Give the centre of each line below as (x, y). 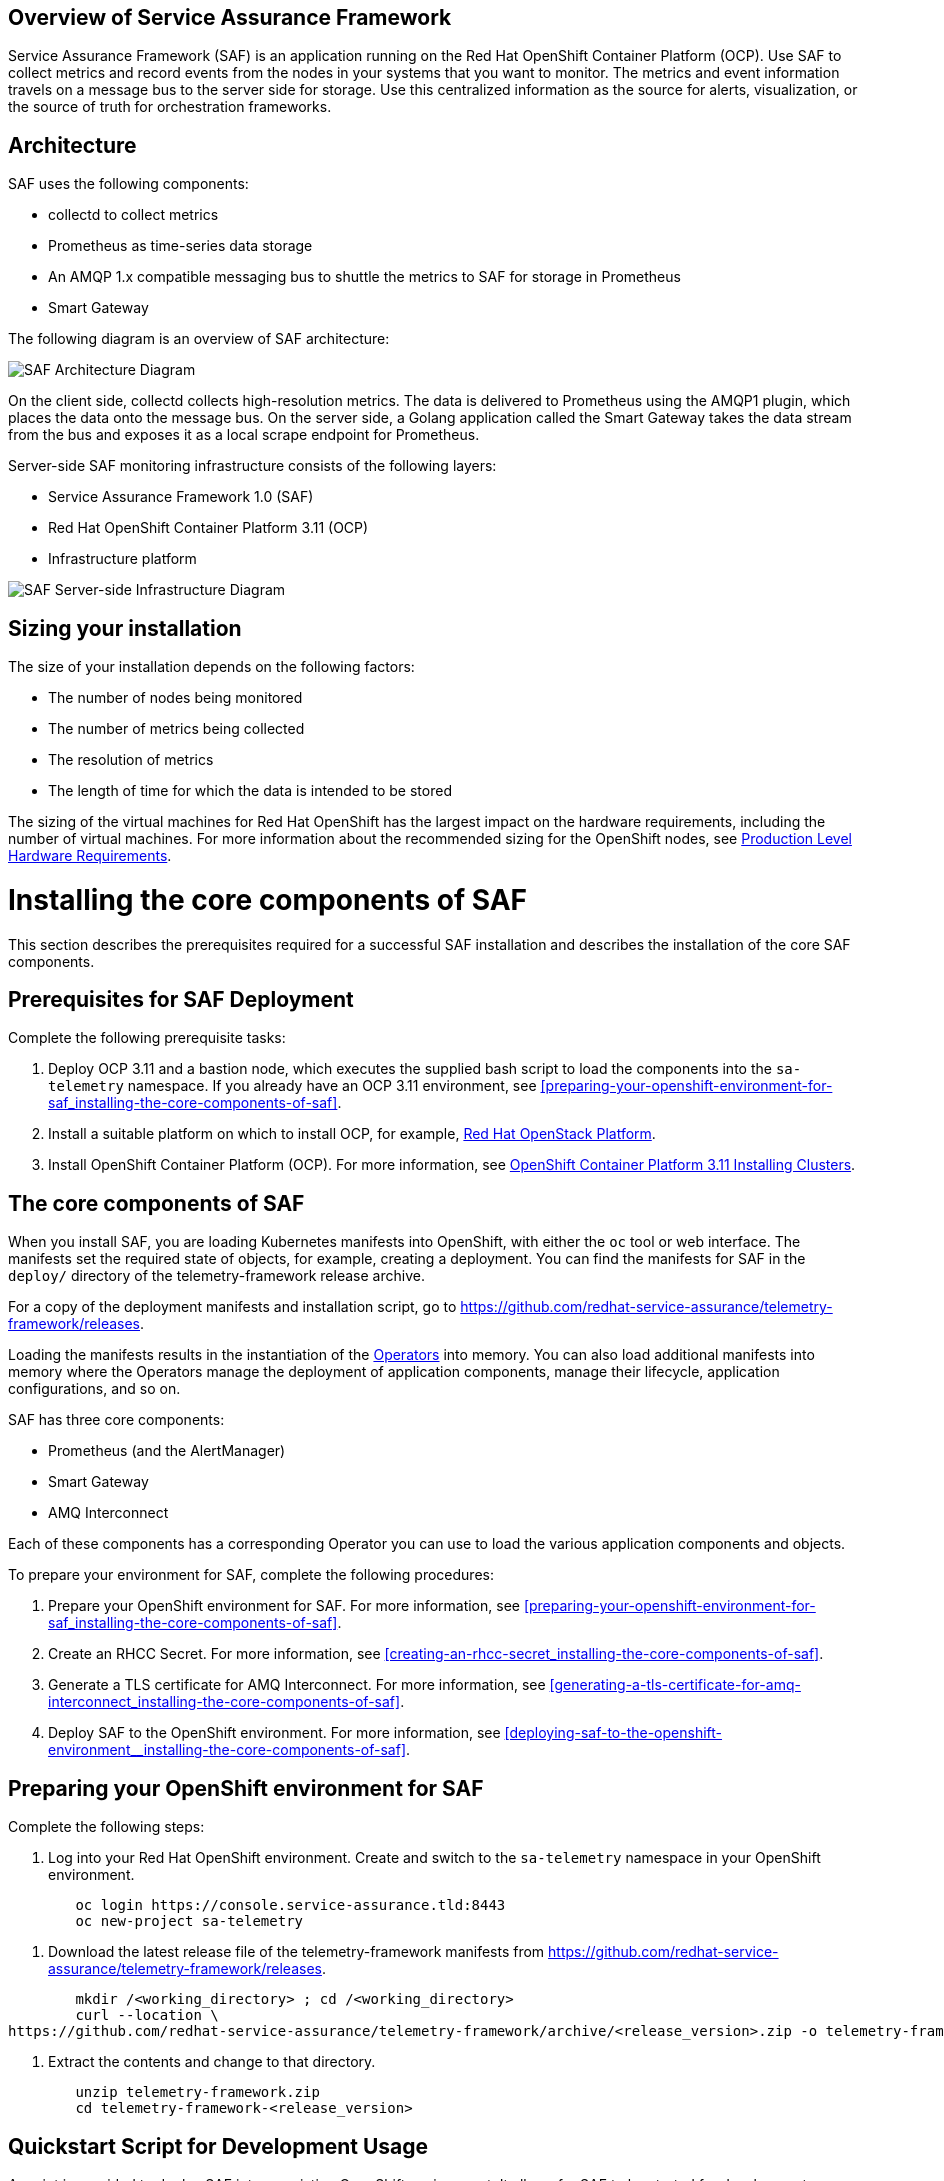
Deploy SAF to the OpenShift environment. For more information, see (274, 1733)
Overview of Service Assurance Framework (230, 17)
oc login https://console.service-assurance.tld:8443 (290, 1905)
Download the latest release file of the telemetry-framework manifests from (296, 1952)
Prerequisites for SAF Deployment (181, 1000)
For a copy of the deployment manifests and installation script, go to (232, 1307)
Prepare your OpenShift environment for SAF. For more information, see (284, 1606)
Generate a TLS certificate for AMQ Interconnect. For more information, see (297, 1685)
